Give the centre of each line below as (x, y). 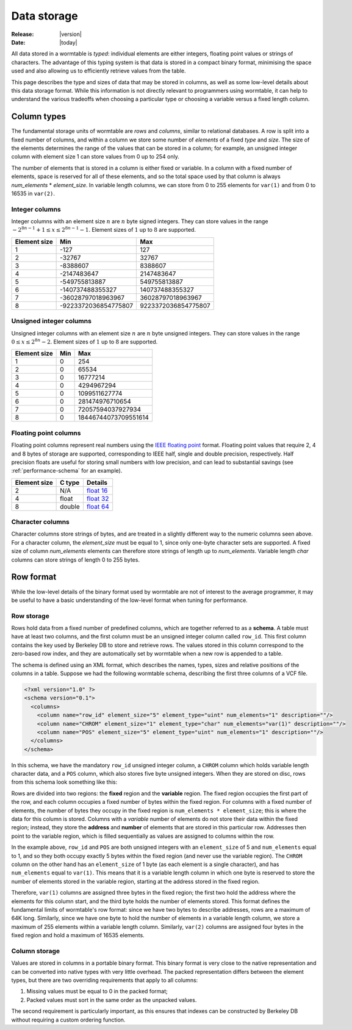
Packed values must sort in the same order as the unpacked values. (112, 1000)
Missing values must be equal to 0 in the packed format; (97, 992)
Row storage (31, 616)
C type (70, 482)
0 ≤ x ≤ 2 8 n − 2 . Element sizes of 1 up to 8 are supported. (84, 341)
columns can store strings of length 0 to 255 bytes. (76, 560)
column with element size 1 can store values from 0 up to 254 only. (95, 157)
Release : (23, 34)
